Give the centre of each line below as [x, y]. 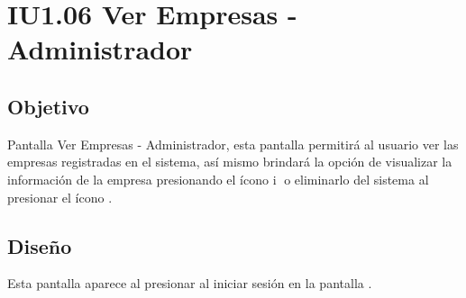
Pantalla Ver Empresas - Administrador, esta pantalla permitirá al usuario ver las [233, 144]
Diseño [40, 245]
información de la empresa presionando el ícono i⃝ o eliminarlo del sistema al [218, 179]
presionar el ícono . [60, 197]
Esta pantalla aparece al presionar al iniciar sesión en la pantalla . [190, 283]
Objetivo [48, 106]
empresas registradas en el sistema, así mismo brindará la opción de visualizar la [230, 162]
